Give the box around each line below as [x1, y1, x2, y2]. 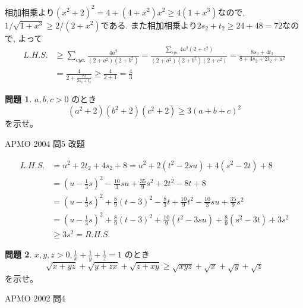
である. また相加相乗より [100, 18, 197, 31]
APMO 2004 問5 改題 [5, 137, 85, 149]
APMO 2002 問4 [5, 292, 66, 304]
